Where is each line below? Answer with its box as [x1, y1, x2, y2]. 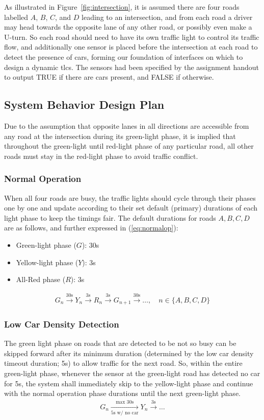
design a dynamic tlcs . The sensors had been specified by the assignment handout [4, 61, 259, 72]
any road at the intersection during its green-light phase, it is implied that [4, 130, 236, 141]
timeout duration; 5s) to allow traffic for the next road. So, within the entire [4, 358, 243, 368]
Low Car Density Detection [4, 317, 119, 330]
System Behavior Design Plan [4, 97, 165, 112]
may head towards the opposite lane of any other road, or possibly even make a [4, 21, 252, 32]
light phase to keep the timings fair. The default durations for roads [4, 212, 216, 223]
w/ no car [117, 410, 139, 415]
